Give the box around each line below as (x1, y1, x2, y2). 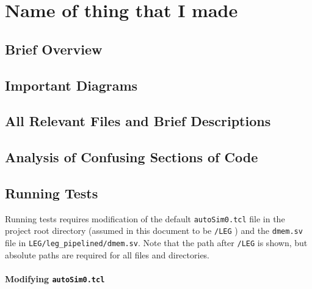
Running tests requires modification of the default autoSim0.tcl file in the (5, 212, 285, 225)
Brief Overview (5, 39, 103, 58)
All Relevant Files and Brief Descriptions (5, 111, 271, 130)
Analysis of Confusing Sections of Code (5, 148, 258, 167)
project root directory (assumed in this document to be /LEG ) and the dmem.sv (5, 224, 303, 237)
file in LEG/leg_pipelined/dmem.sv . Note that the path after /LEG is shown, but (5, 236, 308, 249)
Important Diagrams (5, 75, 138, 94)
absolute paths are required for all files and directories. (5, 248, 210, 261)
